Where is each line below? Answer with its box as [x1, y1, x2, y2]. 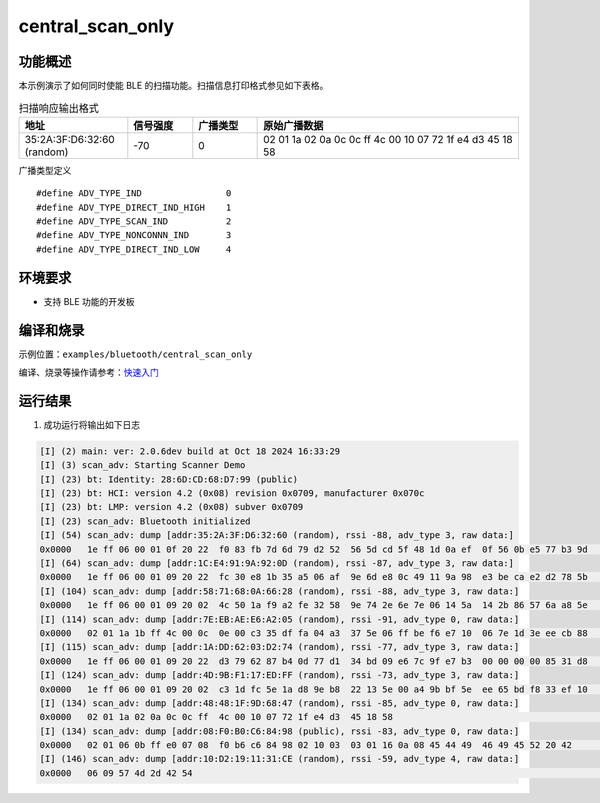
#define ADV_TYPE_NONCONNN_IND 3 [36, 230, 232, 241]
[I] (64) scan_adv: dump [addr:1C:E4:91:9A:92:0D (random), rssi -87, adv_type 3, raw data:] [39, 558, 515, 569]
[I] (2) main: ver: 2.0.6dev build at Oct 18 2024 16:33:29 [39, 445, 341, 457]
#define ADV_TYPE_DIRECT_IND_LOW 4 [36, 243, 232, 255]
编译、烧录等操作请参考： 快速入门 [18, 366, 159, 378]
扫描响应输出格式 [18, 101, 100, 115]
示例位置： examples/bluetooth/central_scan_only [18, 348, 253, 360]
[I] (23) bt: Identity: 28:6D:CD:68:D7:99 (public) [39, 473, 299, 485]
